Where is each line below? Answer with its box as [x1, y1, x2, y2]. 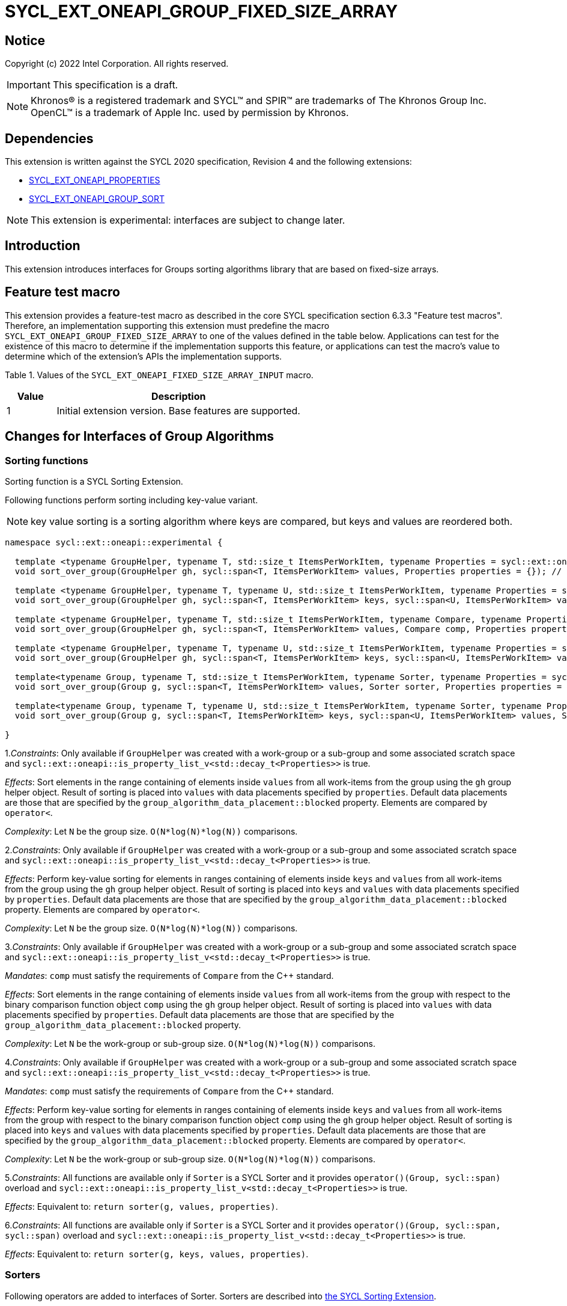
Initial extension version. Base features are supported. [56, 404, 300, 417]
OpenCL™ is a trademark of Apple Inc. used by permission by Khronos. [31, 106, 349, 119]
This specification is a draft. [52, 79, 178, 91]
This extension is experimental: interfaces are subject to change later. [31, 214, 345, 227]
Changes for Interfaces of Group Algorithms [5, 429, 274, 444]
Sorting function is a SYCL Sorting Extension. [5, 476, 183, 486]
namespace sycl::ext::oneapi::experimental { [5, 537, 223, 547]
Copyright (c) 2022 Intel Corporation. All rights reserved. [5, 58, 229, 69]
